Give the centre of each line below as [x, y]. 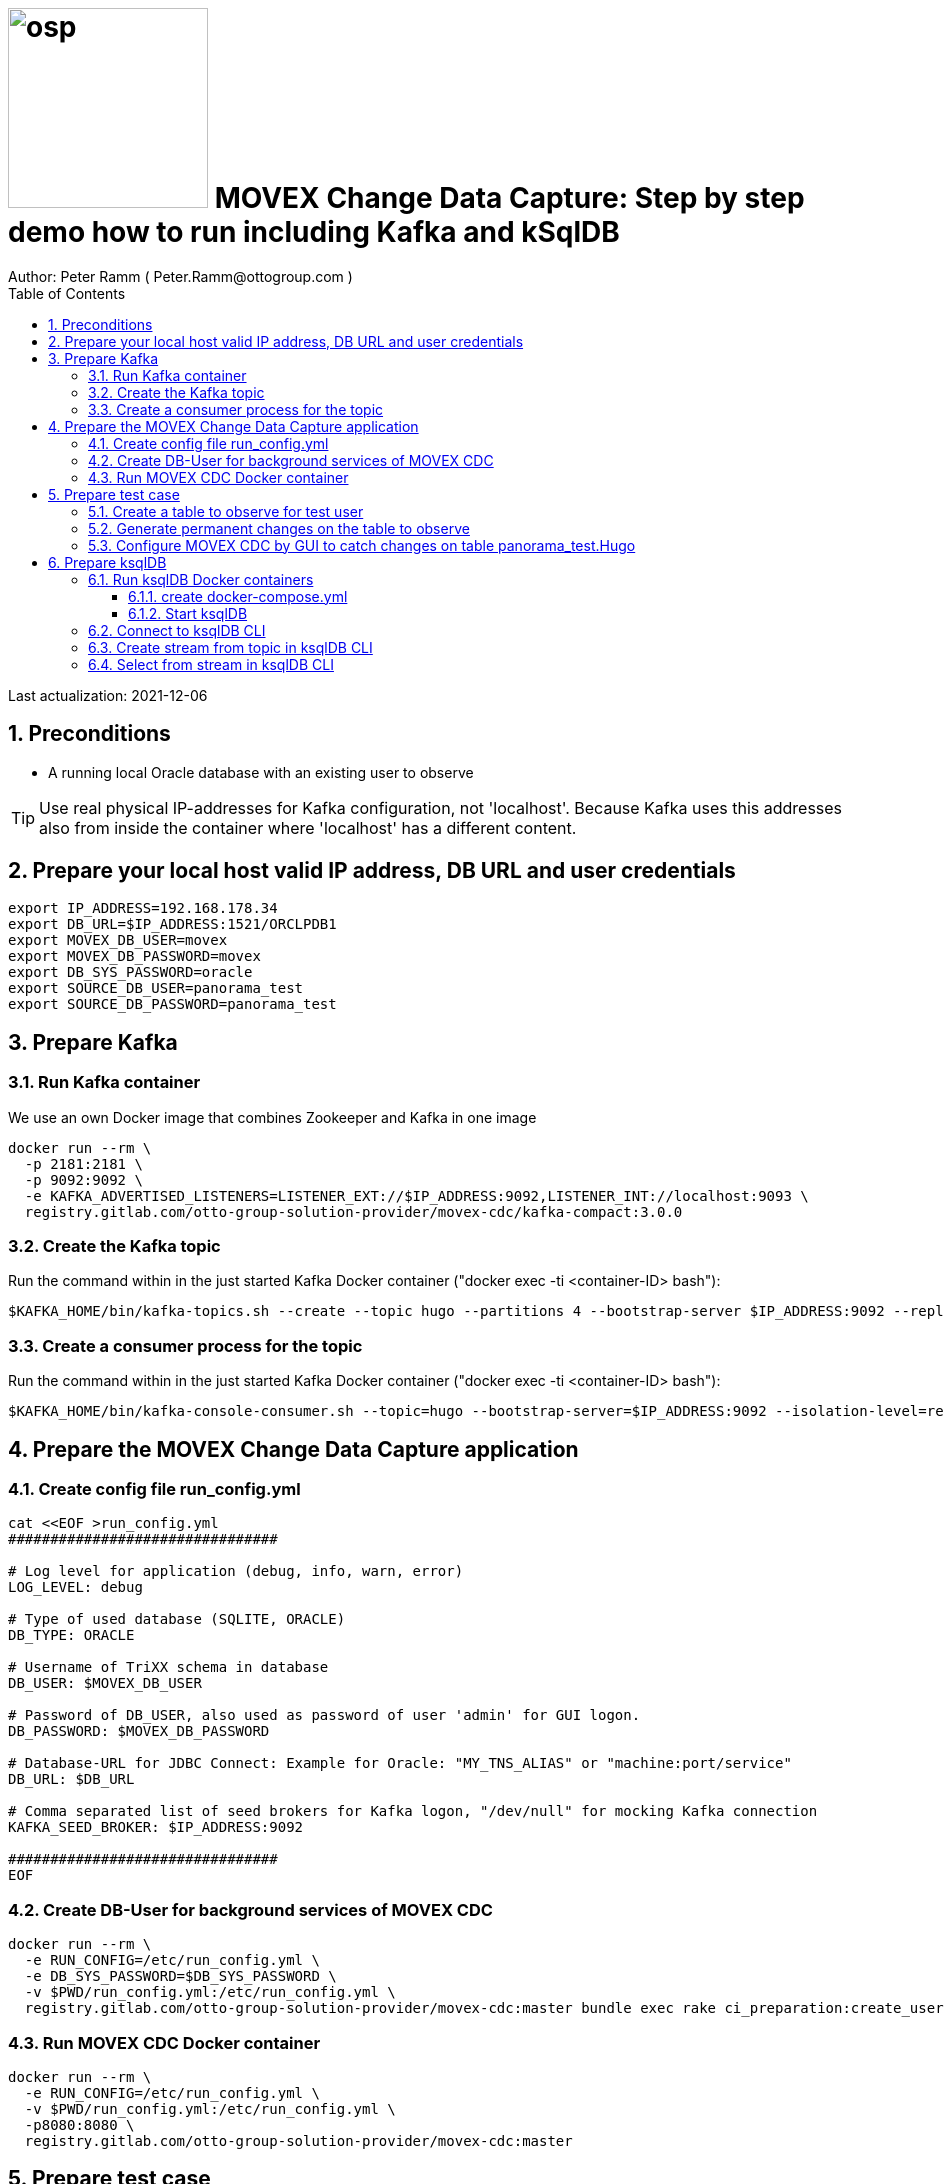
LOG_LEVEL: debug [75, 1587]
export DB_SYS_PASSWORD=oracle [130, 972]
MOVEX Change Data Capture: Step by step [509, 198]
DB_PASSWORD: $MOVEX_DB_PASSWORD [139, 1731]
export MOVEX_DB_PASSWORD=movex [134, 956]
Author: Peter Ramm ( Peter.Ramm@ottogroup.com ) [180, 276]
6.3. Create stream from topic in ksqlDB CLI [230, 647]
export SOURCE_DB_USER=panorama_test [156, 988]
